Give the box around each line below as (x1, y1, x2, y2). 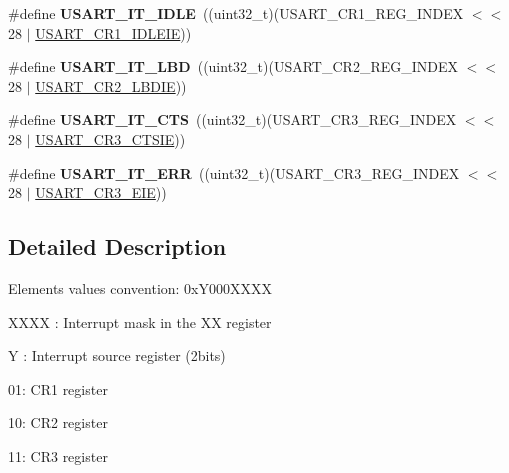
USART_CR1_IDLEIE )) (35, 22, 192, 43)
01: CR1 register (8, 378, 108, 399)
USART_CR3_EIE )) (35, 182, 167, 203)
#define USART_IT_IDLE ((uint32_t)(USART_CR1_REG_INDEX (8, 3, 464, 23)
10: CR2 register (8, 412, 108, 433)
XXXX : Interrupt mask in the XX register (8, 311, 272, 332)
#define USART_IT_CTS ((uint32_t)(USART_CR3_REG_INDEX (8, 109, 457, 130)
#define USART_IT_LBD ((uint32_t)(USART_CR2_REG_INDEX (8, 56, 458, 77)
